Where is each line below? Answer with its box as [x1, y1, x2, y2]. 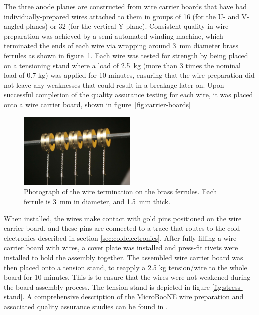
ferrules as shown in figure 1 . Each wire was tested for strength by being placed [4, 50, 248, 60]
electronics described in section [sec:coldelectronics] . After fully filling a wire [4, 232, 237, 243]
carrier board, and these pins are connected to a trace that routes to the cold [4, 223, 240, 233]
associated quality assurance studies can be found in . [4, 301, 168, 311]
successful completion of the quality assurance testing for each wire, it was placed [4, 89, 253, 100]
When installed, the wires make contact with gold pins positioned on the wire [4, 213, 242, 223]
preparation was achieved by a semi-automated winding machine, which [4, 30, 223, 41]
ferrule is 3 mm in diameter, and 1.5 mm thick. [24, 196, 171, 206]
